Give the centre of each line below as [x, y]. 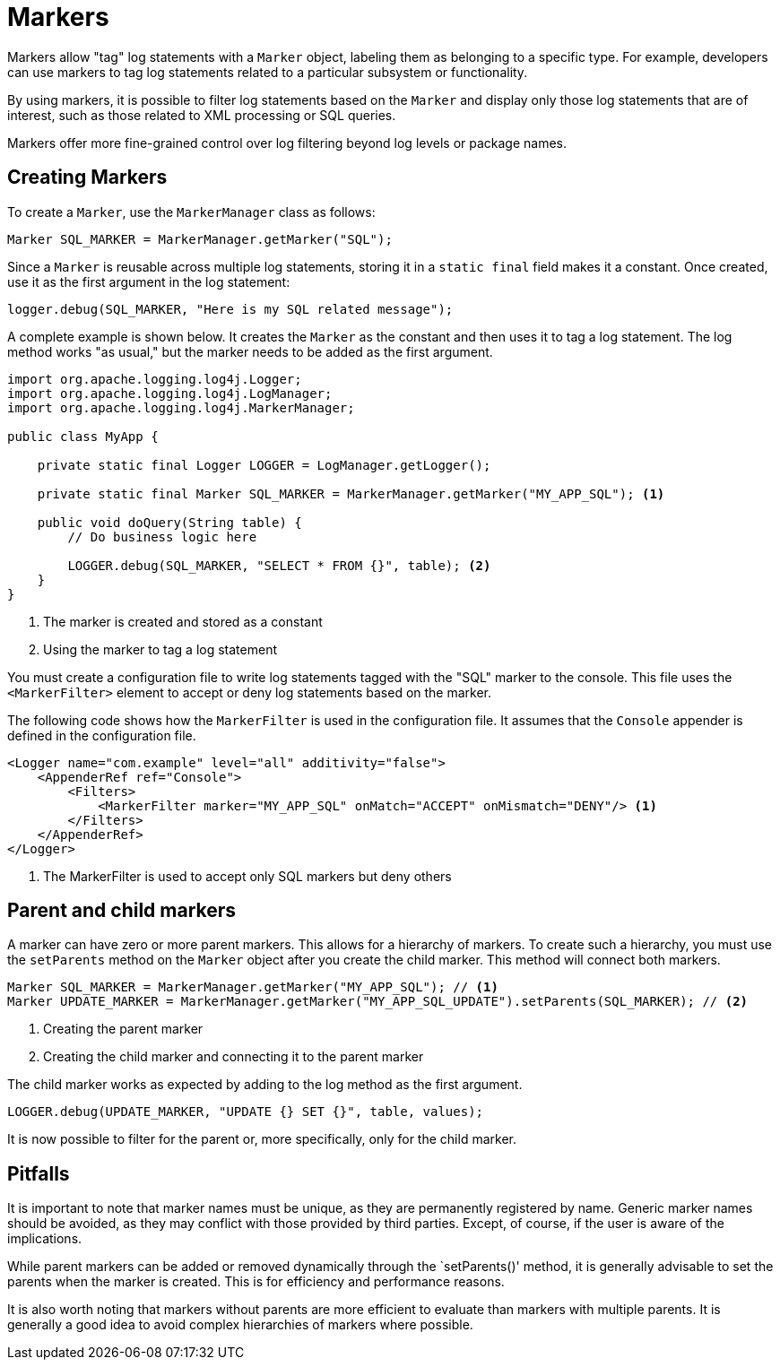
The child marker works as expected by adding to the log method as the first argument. [265, 1085]
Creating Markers [87, 177]
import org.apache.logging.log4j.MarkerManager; [181, 407]
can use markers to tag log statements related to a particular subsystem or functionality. [268, 72]
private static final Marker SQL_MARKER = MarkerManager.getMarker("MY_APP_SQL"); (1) [351, 493]
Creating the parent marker [123, 1029]
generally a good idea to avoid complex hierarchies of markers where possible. [240, 1325]
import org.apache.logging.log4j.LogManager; [170, 393]
